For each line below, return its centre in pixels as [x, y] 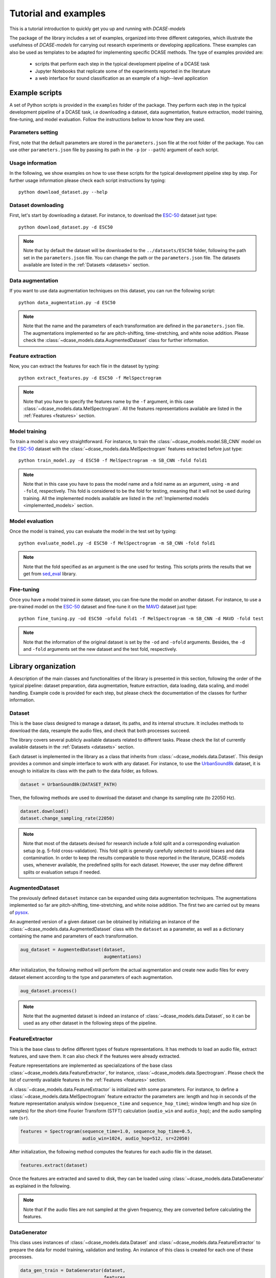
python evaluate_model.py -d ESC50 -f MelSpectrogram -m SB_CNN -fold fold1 [117, 543]
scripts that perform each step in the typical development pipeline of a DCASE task [122, 64]
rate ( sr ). [19, 1118]
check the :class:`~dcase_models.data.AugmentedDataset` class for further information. [116, 340]
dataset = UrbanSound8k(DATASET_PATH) [69, 784]
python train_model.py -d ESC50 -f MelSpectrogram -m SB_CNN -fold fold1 [113, 461]
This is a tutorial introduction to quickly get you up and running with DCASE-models [97, 29]
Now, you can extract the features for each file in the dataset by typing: [84, 366]
